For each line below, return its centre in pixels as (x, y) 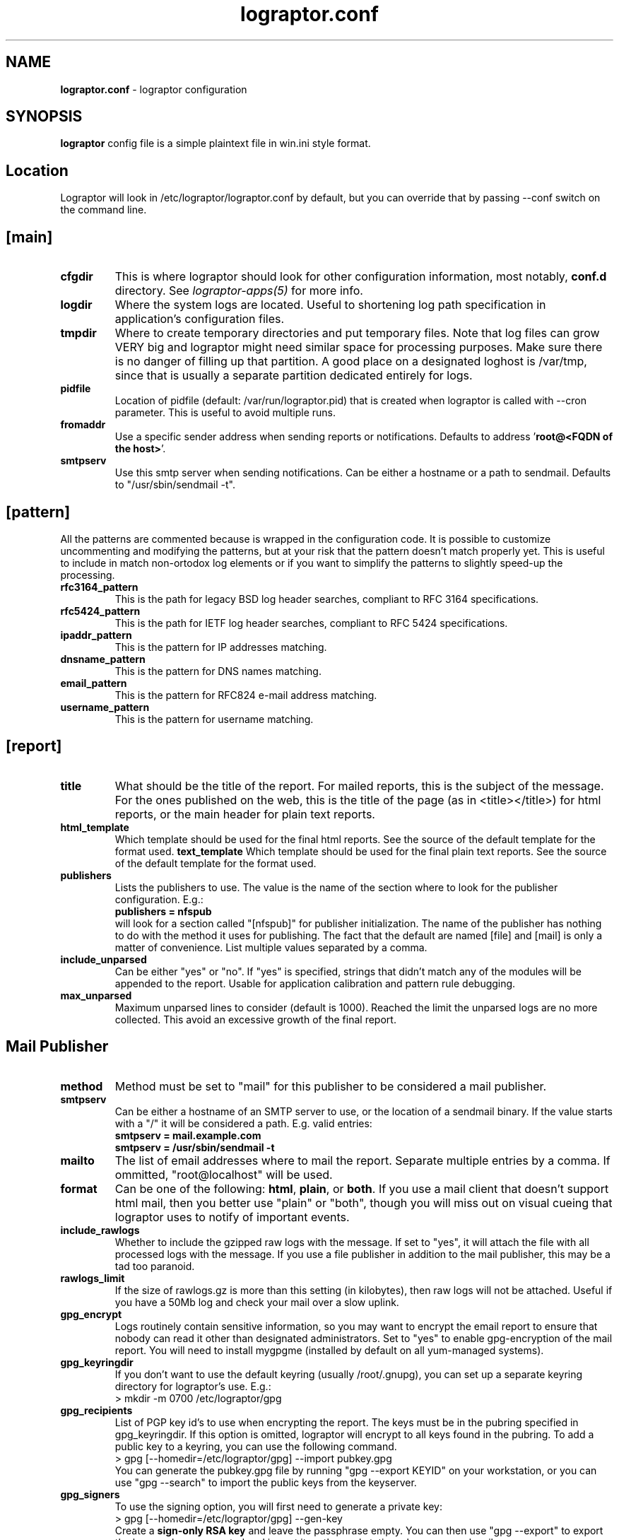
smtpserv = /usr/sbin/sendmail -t (195, 1147)
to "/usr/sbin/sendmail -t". (175, 485)
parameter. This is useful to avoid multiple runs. (225, 413)
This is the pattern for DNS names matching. (218, 671)
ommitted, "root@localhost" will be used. (224, 1174)
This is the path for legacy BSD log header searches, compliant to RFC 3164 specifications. (327, 599)
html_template (95, 827)
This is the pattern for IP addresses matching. (221, 647)
